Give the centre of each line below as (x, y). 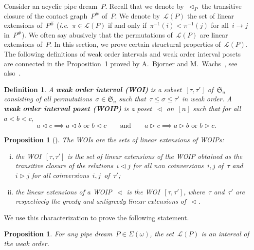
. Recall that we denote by (145, 6)
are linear (214, 34)
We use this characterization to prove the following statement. (97, 217)
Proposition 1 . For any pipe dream (58, 234)
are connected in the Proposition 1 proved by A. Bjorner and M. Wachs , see (121, 63)
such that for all (217, 108)
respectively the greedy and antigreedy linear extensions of (101, 201)
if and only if (127, 25)
